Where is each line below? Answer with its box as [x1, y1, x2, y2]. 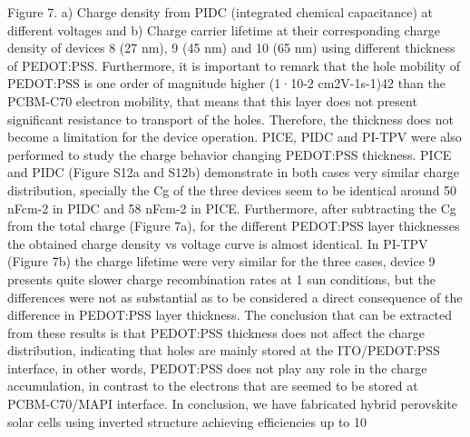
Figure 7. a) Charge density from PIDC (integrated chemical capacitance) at [7, 3, 434, 21]
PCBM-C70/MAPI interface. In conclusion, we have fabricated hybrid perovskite [7, 394, 457, 413]
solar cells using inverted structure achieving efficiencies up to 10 [7, 412, 367, 431]
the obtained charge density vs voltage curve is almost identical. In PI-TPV [7, 233, 428, 253]
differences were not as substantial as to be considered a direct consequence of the [7, 287, 463, 306]
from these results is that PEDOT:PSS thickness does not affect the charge [7, 323, 425, 342]
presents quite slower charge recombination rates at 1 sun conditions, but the [7, 269, 436, 288]
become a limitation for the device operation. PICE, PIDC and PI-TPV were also [7, 127, 462, 146]
